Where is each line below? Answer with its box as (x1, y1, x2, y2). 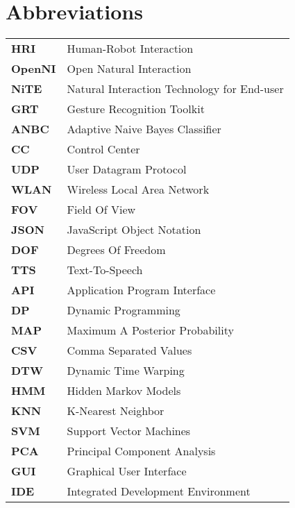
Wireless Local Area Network (67, 181, 210, 198)
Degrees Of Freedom (67, 242, 166, 258)
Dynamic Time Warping (67, 362, 185, 379)
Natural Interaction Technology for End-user (67, 81, 284, 97)
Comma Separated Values (67, 342, 192, 359)
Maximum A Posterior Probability (67, 322, 234, 339)
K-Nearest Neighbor (67, 403, 165, 419)
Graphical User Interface (67, 463, 187, 480)
